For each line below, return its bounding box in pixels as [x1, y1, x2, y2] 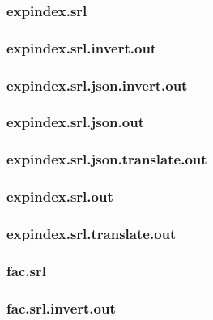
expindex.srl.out [6, 186, 113, 207]
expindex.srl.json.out [6, 112, 144, 132]
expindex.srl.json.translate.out [6, 149, 207, 169]
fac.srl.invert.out [6, 297, 116, 318]
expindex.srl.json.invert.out [6, 75, 188, 95]
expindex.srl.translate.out [6, 223, 177, 243]
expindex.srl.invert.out [6, 37, 157, 58]
